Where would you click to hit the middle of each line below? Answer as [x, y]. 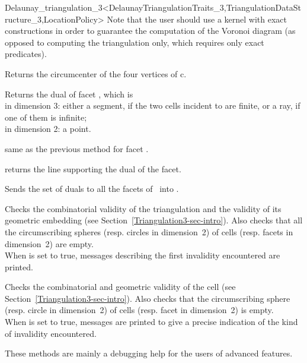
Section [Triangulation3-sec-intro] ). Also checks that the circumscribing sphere [148, 298]
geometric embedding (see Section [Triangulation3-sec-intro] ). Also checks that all [154, 220]
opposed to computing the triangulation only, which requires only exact [135, 42]
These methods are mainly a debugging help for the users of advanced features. [149, 353]
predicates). [26, 54]
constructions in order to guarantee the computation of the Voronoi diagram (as [150, 31]
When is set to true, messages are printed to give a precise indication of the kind [151, 322]
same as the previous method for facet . [77, 148]
